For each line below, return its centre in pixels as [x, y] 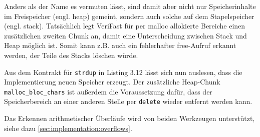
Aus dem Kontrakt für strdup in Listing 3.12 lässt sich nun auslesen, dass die [123, 72]
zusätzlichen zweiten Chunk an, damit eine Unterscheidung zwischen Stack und [125, 35]
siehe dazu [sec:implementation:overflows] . [68, 128]
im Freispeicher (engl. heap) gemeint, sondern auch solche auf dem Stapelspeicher [129, 16]
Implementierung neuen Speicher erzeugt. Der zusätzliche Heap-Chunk [112, 82]
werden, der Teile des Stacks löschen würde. [71, 55]
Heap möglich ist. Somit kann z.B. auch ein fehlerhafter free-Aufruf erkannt [120, 45]
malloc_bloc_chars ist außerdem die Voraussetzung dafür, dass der [108, 91]
